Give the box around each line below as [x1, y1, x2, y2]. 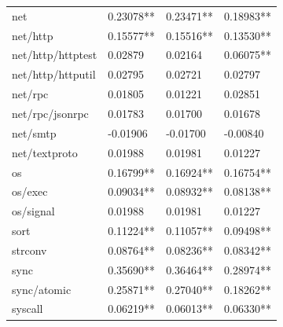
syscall [12, 300, 43, 317]
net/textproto [12, 144, 78, 160]
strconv [12, 241, 47, 258]
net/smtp [12, 124, 57, 141]
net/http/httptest [12, 46, 97, 63]
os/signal [12, 203, 55, 219]
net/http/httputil [12, 66, 96, 83]
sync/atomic [12, 281, 72, 297]
